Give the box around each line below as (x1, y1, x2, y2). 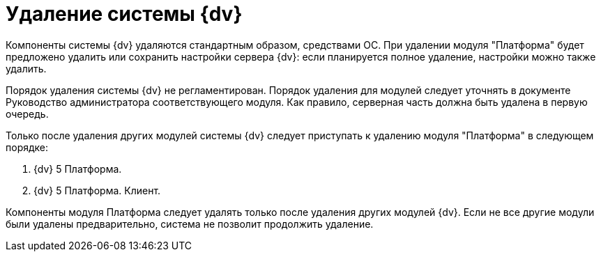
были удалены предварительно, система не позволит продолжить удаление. (6, 217, 374, 230)
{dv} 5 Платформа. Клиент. (33, 184, 161, 196)
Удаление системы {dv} (6, 2, 243, 26)
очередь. (6, 107, 49, 120)
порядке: (6, 141, 49, 153)
